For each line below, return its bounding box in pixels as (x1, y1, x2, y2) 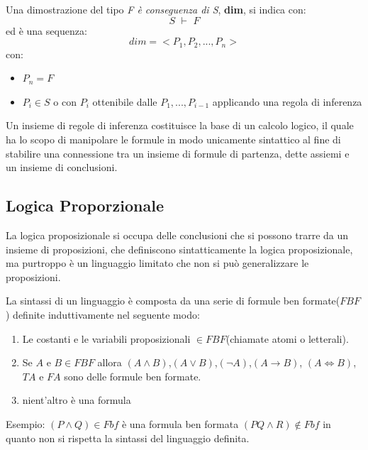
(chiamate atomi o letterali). (225, 331, 349, 346)
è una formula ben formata (121, 416, 239, 431)
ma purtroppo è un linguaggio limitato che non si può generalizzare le (6, 256, 309, 270)
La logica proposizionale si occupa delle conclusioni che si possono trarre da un (6, 228, 349, 242)
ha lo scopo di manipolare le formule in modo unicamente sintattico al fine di (6, 132, 341, 147)
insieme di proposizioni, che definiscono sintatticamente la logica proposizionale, (6, 241, 353, 256)
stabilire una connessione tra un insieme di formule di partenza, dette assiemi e (6, 146, 350, 160)
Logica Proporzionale (6, 194, 164, 216)
